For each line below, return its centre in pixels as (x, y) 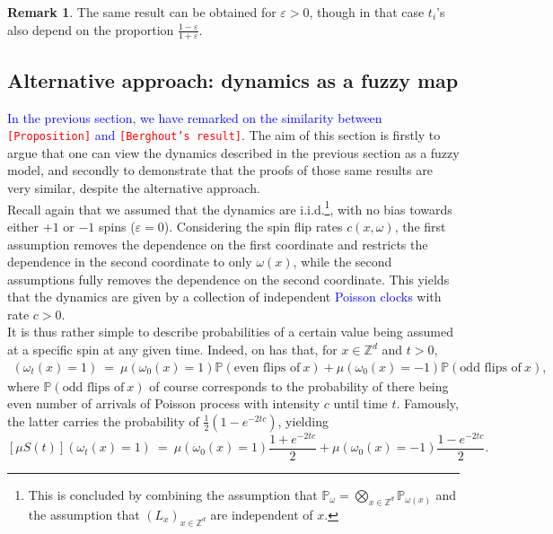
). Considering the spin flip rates (253, 226)
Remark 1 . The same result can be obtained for (142, 12)
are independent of (262, 514)
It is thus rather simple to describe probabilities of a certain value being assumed (230, 332)
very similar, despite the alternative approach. (134, 188)
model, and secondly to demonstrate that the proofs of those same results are (220, 170)
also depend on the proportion (91, 29)
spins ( (117, 226)
